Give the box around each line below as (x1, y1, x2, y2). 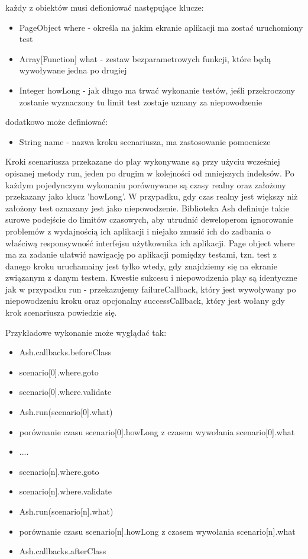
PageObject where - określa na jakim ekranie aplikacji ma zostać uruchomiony (19, 21, 303, 33)
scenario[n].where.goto (19, 465, 99, 477)
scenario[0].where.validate (19, 385, 112, 398)
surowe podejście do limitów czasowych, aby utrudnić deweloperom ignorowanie (5, 213, 293, 226)
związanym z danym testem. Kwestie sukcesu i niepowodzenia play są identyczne (5, 271, 297, 284)
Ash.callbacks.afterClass (19, 545, 106, 557)
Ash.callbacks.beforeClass (19, 346, 112, 358)
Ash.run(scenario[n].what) (19, 505, 114, 517)
